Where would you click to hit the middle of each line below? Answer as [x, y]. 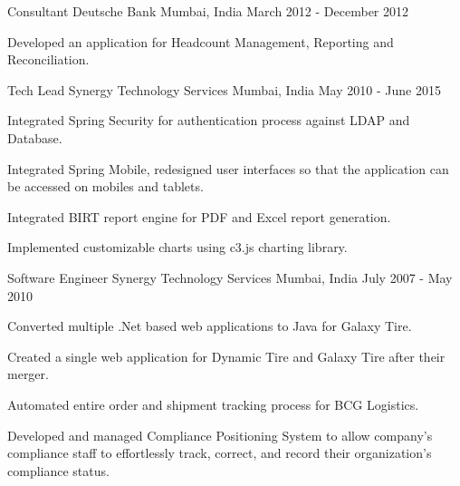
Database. [35, 137]
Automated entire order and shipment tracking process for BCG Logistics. [213, 404]
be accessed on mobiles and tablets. [105, 186]
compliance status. [58, 470]
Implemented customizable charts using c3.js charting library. [177, 247]
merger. [28, 374]
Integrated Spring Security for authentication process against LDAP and [209, 120]
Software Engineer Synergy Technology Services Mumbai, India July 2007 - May [230, 277]
